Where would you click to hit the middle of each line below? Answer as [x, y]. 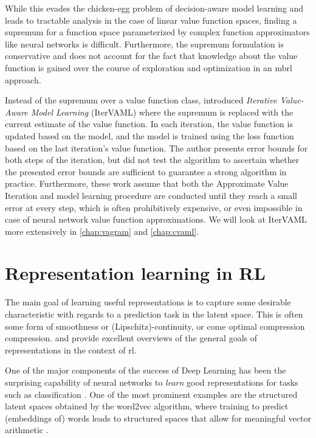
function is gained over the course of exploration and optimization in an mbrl [149, 67]
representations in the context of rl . [71, 349]
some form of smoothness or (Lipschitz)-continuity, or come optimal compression [155, 326]
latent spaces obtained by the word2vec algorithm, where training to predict [147, 406]
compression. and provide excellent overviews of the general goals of [131, 338]
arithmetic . [27, 430]
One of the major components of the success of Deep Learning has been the [146, 370]
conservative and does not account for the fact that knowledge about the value [151, 56]
